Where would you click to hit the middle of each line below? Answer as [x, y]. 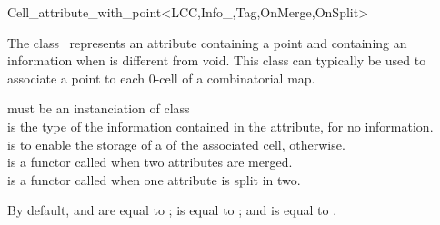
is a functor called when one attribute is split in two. [154, 179]
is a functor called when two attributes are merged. [150, 162]
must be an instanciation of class [99, 108]
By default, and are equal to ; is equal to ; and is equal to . [172, 210]
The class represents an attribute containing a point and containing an [207, 42]
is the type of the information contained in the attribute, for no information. [220, 126]
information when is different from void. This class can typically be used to [217, 60]
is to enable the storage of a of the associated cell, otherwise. [176, 144]
